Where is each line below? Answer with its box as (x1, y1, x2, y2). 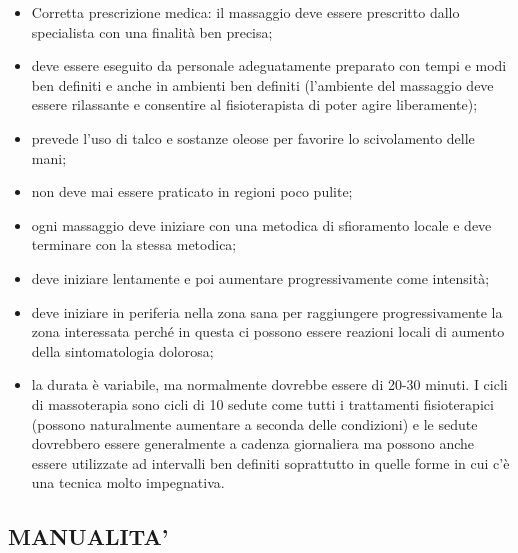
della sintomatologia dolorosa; (31, 340, 214, 361)
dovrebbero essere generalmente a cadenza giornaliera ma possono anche (31, 433, 475, 454)
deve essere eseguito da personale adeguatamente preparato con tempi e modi (31, 55, 507, 76)
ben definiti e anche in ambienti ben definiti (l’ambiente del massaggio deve (31, 74, 494, 95)
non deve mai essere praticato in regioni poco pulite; (31, 181, 353, 202)
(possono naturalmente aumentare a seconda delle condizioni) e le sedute (31, 413, 478, 434)
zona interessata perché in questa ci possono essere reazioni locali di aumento (31, 321, 505, 342)
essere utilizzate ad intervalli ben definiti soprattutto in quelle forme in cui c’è (31, 452, 510, 473)
